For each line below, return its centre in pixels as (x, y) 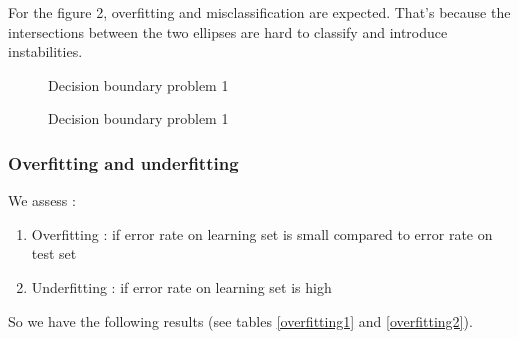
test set (54, 253)
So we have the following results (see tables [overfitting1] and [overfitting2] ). (240, 320)
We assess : (42, 200)
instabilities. (45, 51)
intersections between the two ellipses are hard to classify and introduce (228, 31)
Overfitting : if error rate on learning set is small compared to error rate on (262, 233)
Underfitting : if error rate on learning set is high (181, 286)
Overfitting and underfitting (123, 162)
